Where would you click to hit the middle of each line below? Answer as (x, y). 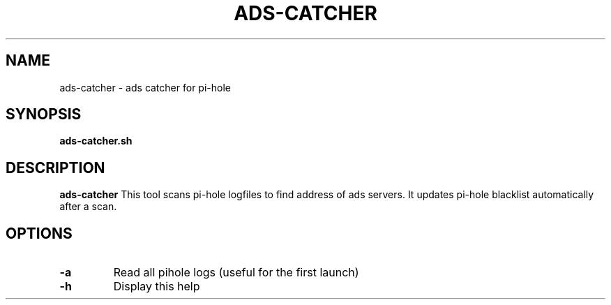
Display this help (157, 287)
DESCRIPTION (55, 168)
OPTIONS (39, 233)
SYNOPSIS (44, 114)
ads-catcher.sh (96, 141)
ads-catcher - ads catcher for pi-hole (145, 87)
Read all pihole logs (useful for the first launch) (236, 273)
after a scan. (88, 207)
